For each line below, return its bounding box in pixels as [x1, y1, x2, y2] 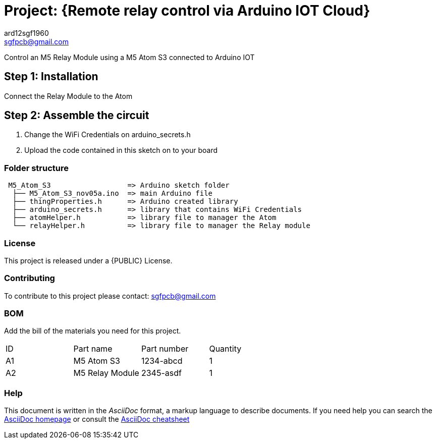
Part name [73, 344, 113, 354]
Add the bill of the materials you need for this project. [4, 326, 181, 336]
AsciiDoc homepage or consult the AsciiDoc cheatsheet [4, 415, 190, 424]
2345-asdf [141, 368, 182, 378]
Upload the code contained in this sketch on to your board [24, 146, 217, 155]
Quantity [209, 344, 242, 354]
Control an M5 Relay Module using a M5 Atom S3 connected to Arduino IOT [4, 52, 255, 62]
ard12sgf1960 [4, 28, 49, 37]
